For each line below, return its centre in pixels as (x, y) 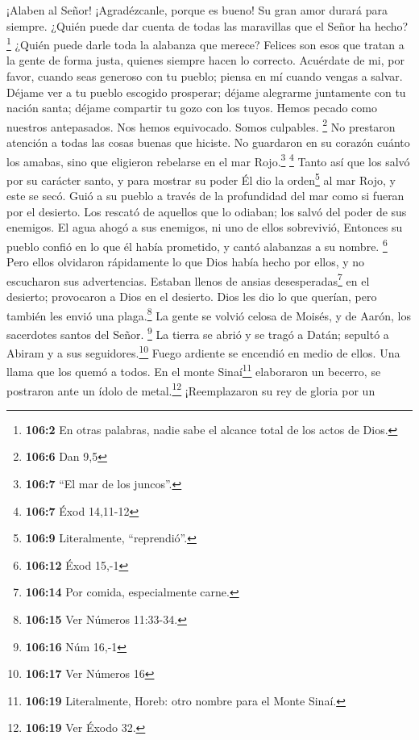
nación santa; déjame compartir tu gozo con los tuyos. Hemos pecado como (192, 108)
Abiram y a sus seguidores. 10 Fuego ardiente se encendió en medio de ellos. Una (203, 351)
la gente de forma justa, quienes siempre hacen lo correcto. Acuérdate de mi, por (205, 60)
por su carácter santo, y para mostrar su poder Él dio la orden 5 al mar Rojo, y (201, 178)
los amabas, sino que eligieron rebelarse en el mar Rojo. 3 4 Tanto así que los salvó (208, 160)
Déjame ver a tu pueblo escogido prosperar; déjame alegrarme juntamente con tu (206, 92)
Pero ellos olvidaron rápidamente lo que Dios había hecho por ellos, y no (186, 262)
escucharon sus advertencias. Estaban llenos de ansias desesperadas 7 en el (188, 279)
